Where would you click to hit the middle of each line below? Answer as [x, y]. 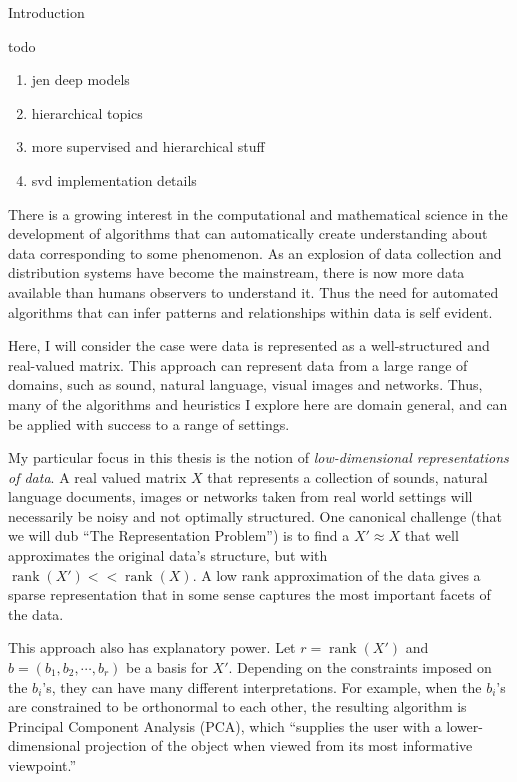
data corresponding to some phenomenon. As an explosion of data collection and [255, 252]
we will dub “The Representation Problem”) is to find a [179, 535]
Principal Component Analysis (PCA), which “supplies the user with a [225, 725]
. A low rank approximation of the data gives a [336, 574]
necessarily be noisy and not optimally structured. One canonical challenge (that [255, 515]
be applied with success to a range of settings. [149, 423]
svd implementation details [114, 179]
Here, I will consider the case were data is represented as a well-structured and [249, 345]
